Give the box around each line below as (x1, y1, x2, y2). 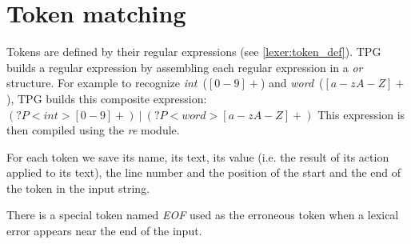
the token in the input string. (6, 179, 150, 196)
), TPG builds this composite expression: (6, 90, 207, 106)
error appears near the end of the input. (6, 222, 202, 239)
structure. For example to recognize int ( (6, 74, 207, 91)
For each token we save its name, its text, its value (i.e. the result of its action (6, 148, 389, 165)
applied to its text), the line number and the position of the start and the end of (6, 164, 401, 181)
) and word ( (260, 74, 324, 91)
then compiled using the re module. (6, 122, 180, 138)
